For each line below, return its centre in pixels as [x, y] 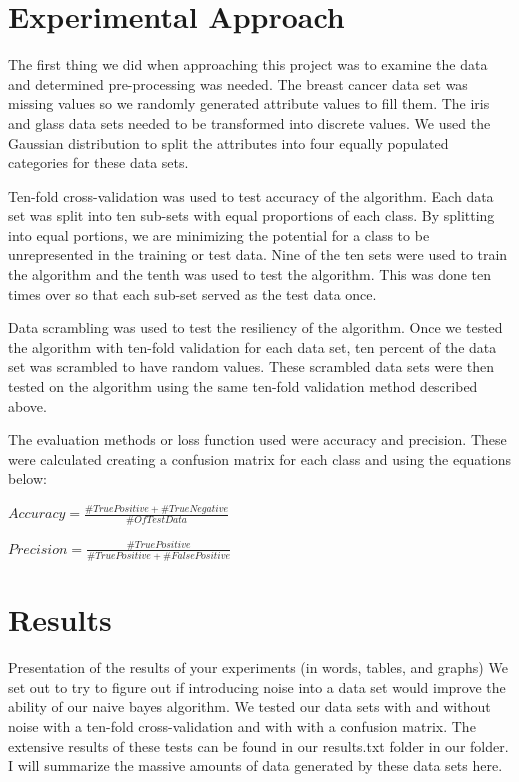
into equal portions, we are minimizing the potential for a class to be [219, 234]
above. [27, 405]
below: [27, 478]
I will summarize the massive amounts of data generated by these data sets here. [255, 765]
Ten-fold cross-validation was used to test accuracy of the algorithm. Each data [251, 195]
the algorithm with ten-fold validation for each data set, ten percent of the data [252, 346]
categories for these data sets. [98, 162]
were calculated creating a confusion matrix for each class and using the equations [259, 458]
